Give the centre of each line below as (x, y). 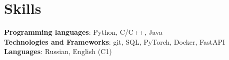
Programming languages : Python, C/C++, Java (83, 32)
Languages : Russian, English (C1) (58, 51)
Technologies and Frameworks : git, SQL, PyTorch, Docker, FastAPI (115, 41)
